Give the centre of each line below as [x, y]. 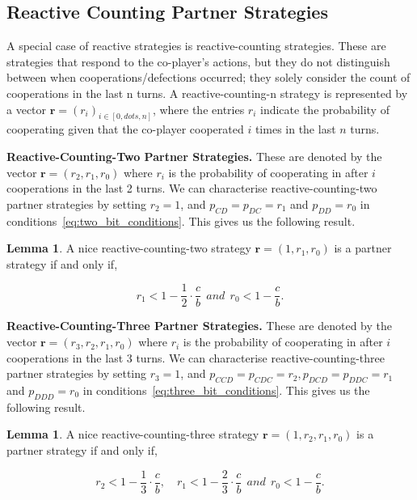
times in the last [295, 129]
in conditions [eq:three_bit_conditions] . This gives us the [226, 390]
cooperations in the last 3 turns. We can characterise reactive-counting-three [196, 357]
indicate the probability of [325, 109]
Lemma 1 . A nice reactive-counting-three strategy [133, 434]
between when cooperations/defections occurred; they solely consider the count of [208, 77]
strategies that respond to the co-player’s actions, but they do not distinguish [198, 61]
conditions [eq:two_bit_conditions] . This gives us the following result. [181, 220]
